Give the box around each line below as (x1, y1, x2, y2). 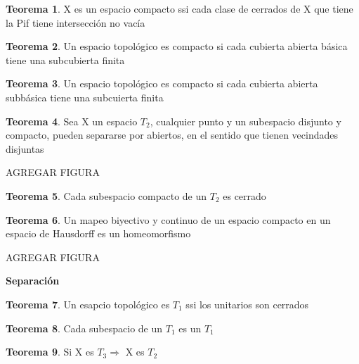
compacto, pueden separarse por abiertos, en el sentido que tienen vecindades (6, 127, 339, 142)
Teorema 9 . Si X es (6, 344, 94, 359)
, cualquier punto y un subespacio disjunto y (150, 113, 341, 128)
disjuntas (6, 141, 44, 156)
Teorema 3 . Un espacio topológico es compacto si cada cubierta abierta (6, 76, 318, 91)
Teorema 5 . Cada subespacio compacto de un (6, 188, 207, 203)
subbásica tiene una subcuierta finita (6, 89, 164, 104)
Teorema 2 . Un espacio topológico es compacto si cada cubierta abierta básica (6, 39, 348, 54)
